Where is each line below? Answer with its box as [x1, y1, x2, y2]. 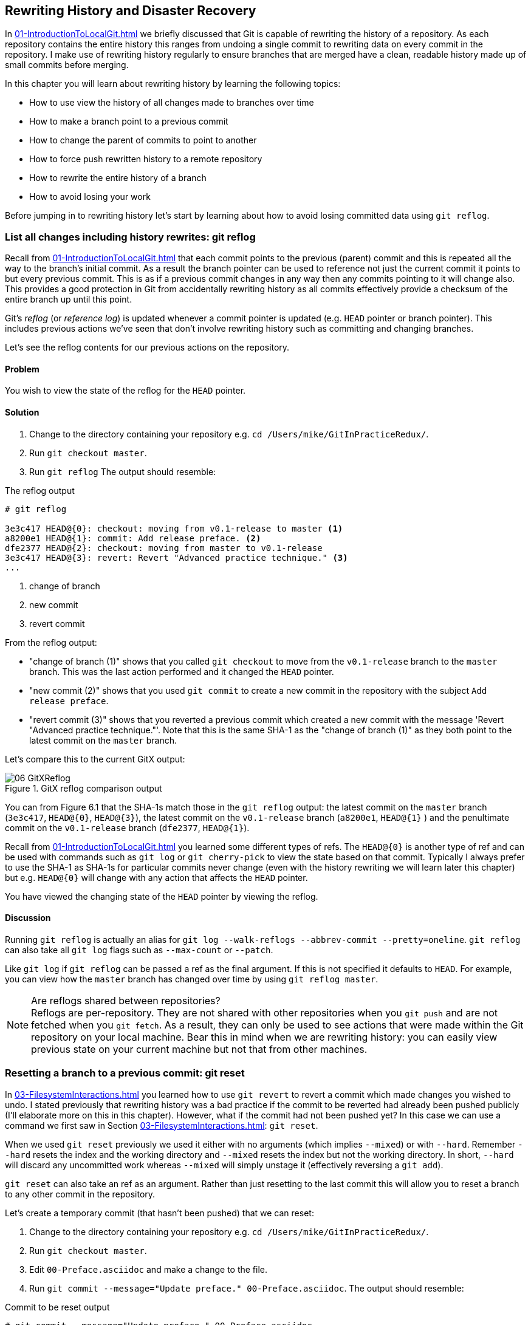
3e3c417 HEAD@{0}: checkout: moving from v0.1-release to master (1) [5, 523, 343, 533]
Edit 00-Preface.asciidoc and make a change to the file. [29, 1264, 268, 1275]
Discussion [5, 912, 51, 923]
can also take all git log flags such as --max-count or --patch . [5, 944, 273, 955]
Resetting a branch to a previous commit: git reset [5, 1067, 245, 1080]
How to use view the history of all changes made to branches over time [29, 97, 314, 108]
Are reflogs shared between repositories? [31, 994, 221, 1007]
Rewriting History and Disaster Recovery [5, 3, 256, 18]
